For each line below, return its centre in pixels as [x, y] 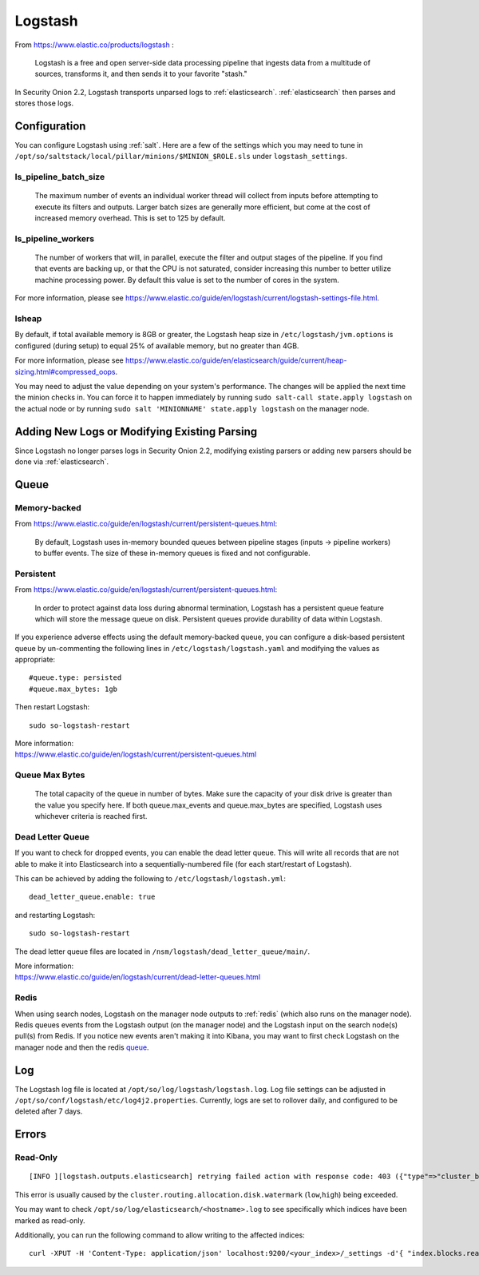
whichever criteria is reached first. [91, 816]
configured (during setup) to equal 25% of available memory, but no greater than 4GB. [157, 346]
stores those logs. [44, 103]
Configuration [50, 126]
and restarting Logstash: [55, 915]
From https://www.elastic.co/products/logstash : [95, 45]
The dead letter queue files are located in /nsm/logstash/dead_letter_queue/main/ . [162, 951]
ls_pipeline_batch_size [60, 177]
